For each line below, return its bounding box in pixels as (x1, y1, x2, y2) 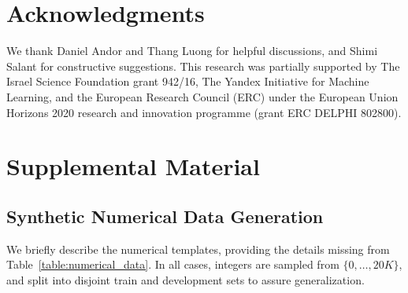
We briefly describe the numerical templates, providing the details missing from (6, 240, 390, 257)
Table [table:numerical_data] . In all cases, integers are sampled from (6, 256, 339, 273)
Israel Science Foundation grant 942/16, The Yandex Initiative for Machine (6, 73, 369, 90)
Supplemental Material (6, 150, 260, 182)
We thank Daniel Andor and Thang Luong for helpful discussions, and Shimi (6, 42, 378, 59)
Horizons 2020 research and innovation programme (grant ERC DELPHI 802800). (6, 104, 402, 120)
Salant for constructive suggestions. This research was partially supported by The (6, 57, 400, 74)
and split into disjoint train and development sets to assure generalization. (6, 271, 365, 288)
